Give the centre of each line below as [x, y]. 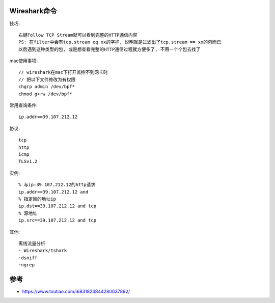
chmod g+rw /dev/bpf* [45, 94]
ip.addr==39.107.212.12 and [53, 192]
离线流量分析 [32, 243]
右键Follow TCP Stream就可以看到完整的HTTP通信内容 [78, 35]
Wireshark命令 [33, 11]
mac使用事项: [24, 61]
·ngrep [27, 265]
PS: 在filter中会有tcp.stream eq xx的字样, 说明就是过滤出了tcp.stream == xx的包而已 [120, 42]
